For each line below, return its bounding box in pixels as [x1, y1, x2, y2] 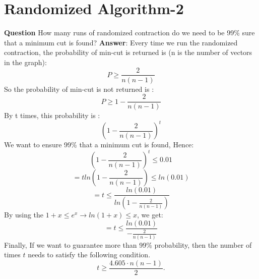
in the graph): [4, 57, 47, 67]
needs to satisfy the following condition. [28, 249, 151, 260]
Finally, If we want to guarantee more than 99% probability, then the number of [4, 239, 252, 250]
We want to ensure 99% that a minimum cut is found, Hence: [4, 139, 194, 150]
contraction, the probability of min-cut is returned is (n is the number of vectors [4, 47, 252, 58]
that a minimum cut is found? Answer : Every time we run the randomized [4, 37, 238, 47]
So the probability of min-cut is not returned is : [4, 83, 154, 94]
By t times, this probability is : [4, 110, 100, 121]
